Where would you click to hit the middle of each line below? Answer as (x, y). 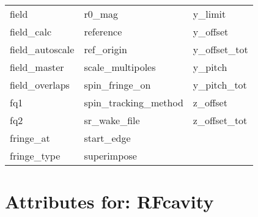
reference (103, 31)
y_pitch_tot (220, 85)
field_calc (31, 31)
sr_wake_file (112, 120)
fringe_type (35, 156)
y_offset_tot (220, 49)
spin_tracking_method (134, 102)
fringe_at (30, 138)
